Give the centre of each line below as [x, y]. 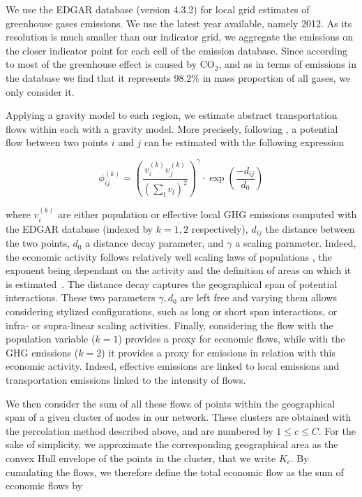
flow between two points [57, 142]
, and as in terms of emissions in [287, 64]
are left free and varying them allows [258, 297]
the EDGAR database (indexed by [80, 228]
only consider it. [40, 91]
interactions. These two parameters [81, 297]
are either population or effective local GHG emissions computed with [207, 214]
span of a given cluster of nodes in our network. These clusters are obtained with [179, 417]
